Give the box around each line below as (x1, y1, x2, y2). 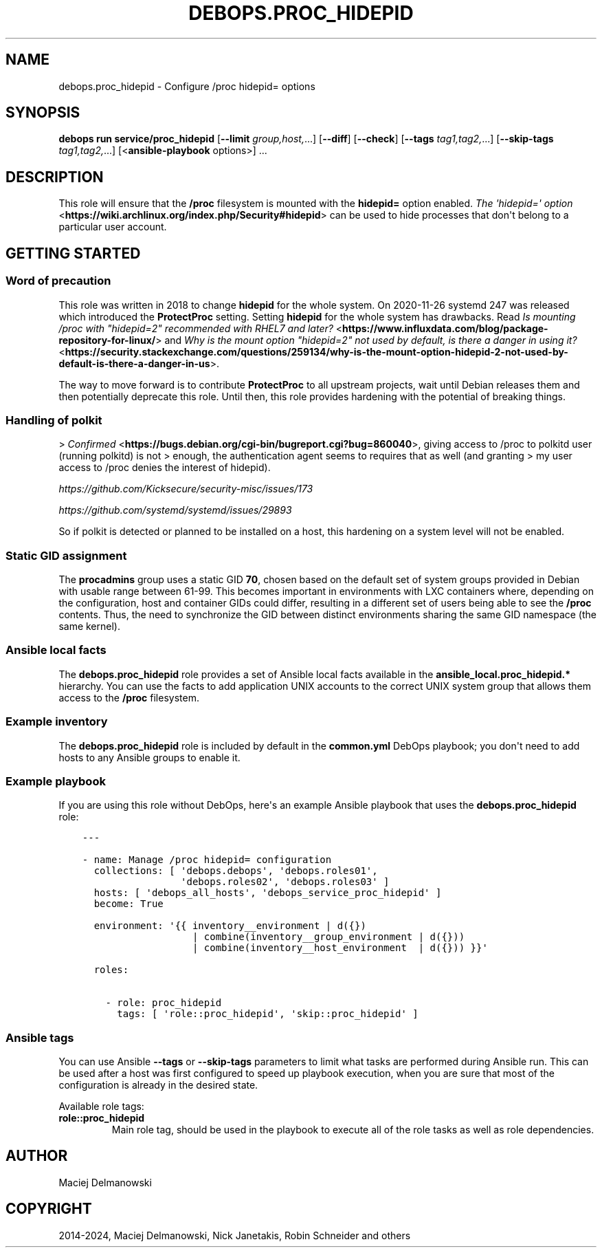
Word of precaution (5, 274, 111, 288)
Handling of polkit (5, 413, 102, 427)
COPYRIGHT (5, 1200, 92, 1218)
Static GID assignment (5, 548, 127, 563)
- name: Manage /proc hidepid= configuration (82, 854, 332, 866)
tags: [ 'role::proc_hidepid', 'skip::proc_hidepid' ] (117, 1008, 419, 1020)
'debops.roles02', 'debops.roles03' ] (181, 876, 390, 888)
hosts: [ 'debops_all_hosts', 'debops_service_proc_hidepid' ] (93, 887, 442, 899)
